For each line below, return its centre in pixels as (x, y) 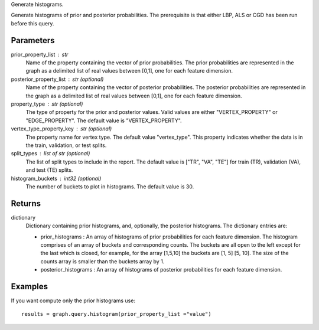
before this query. (32, 23)
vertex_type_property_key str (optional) (61, 129)
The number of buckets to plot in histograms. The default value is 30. (110, 187)
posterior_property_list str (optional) (57, 79)
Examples (30, 287)
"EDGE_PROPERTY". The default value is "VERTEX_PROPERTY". (104, 120)
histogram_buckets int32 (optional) (56, 178)
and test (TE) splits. (49, 170)
